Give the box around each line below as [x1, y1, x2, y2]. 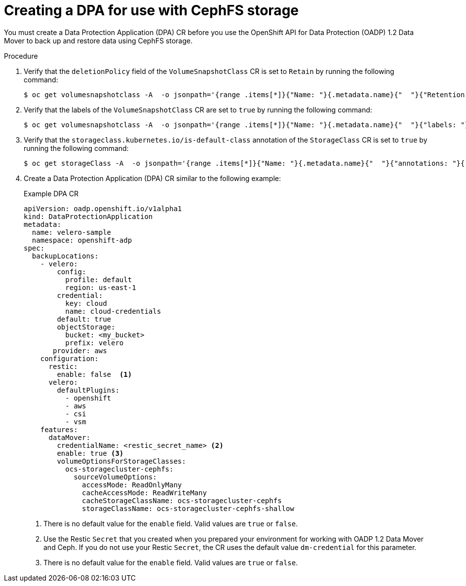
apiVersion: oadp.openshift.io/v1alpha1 [24, 204, 182, 213]
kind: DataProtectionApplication [24, 212, 153, 220]
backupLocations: [32, 252, 99, 260]
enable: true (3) [57, 449, 124, 457]
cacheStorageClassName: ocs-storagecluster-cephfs [82, 496, 282, 505]
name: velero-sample [32, 228, 112, 236]
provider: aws [53, 346, 107, 355]
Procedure [4, 51, 38, 60]
